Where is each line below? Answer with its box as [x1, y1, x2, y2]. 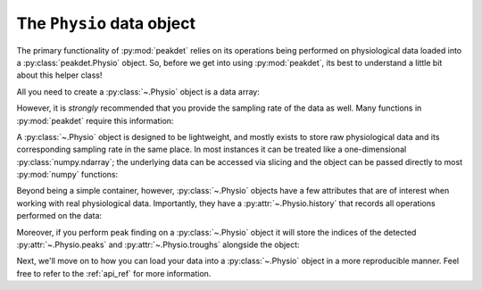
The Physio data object [16, 13, 196, 33]
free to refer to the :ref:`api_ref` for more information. [16, 268, 212, 278]
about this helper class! [16, 70, 103, 80]
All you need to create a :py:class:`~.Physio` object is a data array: [16, 86, 261, 97]
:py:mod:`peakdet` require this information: [16, 115, 174, 126]
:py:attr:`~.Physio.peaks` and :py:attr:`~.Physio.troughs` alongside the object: [16, 239, 300, 250]
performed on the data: [16, 211, 103, 221]
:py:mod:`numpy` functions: [16, 170, 119, 180]
